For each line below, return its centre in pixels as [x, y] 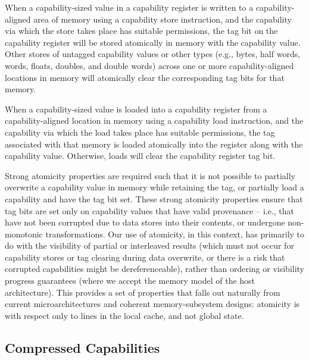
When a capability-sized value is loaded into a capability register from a [136, 109]
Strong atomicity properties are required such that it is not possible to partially [150, 175]
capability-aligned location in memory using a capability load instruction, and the [154, 120]
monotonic [24, 234]
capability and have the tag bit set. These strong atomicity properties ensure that [154, 198]
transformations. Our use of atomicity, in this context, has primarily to [175, 234]
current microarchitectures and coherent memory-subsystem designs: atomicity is [152, 304]
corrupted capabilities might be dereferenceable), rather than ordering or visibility [155, 269]
